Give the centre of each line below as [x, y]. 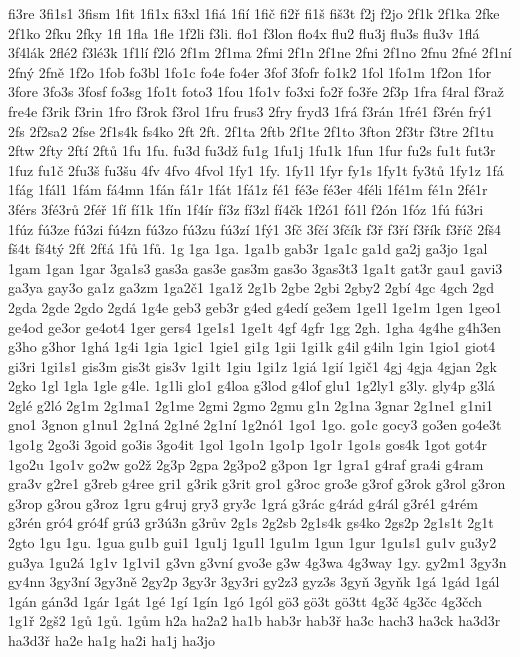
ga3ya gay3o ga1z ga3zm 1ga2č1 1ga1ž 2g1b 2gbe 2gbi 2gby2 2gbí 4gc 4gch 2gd [251, 287]
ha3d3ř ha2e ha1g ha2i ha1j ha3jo [111, 640]
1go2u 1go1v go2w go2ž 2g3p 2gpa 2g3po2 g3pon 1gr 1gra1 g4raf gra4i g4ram [246, 463]
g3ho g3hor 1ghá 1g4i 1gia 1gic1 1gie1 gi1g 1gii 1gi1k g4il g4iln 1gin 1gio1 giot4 [252, 346]
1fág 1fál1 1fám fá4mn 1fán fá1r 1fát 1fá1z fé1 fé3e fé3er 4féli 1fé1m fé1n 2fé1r [248, 189]
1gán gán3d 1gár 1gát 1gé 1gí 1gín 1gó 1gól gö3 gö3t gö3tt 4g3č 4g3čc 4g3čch [245, 600]
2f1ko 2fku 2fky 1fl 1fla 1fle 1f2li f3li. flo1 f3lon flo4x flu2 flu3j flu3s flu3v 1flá [244, 32]
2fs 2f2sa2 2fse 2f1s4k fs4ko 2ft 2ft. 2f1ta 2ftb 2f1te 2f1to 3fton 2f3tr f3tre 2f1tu [251, 130]
